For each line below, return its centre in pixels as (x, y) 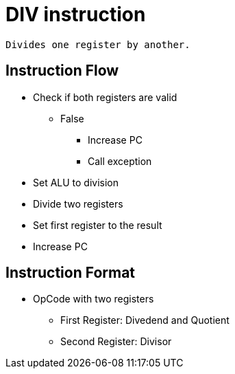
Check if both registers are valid (105, 97)
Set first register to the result (98, 225)
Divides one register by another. (98, 44)
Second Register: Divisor (116, 342)
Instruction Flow (62, 71)
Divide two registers (78, 203)
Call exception (120, 161)
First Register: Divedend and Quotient (145, 320)
